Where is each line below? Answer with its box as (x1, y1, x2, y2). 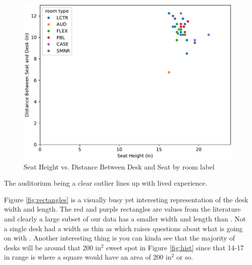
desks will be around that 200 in (4, 242, 101, 252)
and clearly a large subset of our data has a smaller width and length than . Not (4, 213, 246, 223)
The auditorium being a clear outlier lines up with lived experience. (4, 178, 207, 188)
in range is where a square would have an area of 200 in (4, 252, 171, 262)
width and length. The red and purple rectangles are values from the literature (4, 204, 241, 214)
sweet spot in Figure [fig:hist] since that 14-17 (106, 242, 244, 252)
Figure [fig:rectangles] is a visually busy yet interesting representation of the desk (4, 194, 249, 204)
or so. (176, 252, 193, 262)
